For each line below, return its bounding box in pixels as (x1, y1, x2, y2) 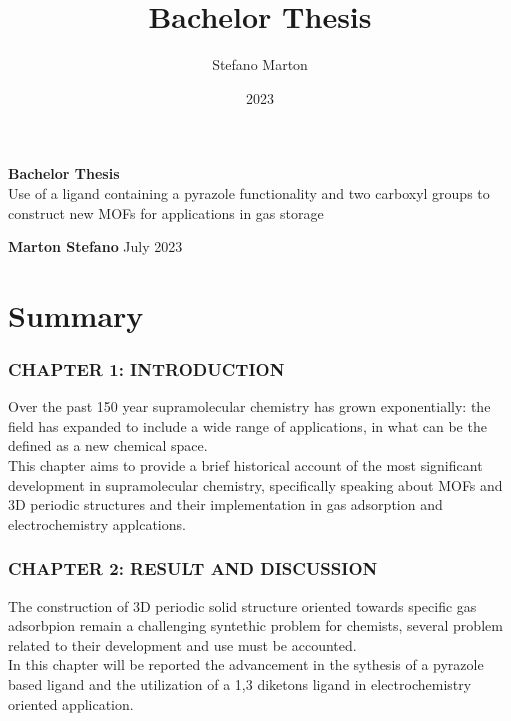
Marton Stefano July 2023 (8, 236, 183, 257)
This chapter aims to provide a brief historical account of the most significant (8, 455, 483, 476)
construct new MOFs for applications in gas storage (8, 202, 324, 223)
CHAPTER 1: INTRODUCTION (8, 356, 285, 381)
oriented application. (8, 693, 134, 714)
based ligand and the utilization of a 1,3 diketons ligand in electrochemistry (8, 674, 472, 695)
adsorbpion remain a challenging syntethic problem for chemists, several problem (8, 615, 503, 636)
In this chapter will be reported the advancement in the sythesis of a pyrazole (8, 654, 484, 675)
